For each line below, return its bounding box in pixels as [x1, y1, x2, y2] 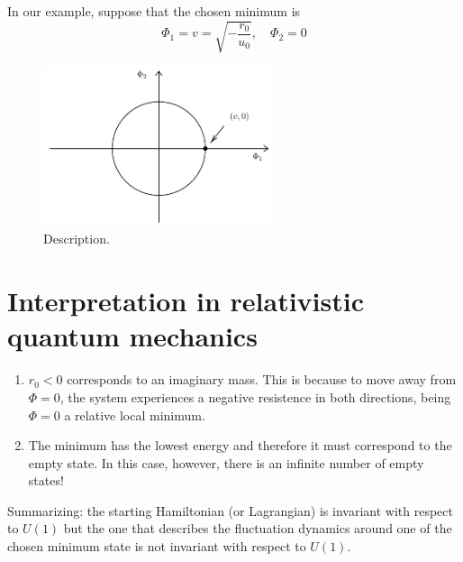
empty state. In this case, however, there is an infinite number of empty [28, 453, 424, 472]
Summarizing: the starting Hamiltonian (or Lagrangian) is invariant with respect [7, 501, 453, 520]
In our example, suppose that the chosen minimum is [7, 2, 301, 20]
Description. [43, 229, 110, 248]
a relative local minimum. [64, 405, 205, 424]
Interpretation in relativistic [7, 282, 365, 319]
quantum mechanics [7, 318, 258, 355]
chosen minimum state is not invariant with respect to [7, 537, 306, 556]
